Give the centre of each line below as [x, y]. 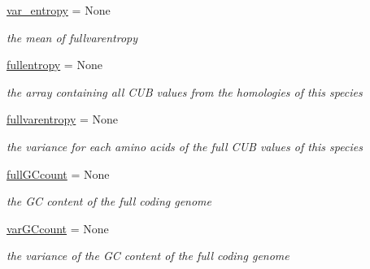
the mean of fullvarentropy [72, 37]
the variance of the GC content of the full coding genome [148, 256]
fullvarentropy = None [62, 119]
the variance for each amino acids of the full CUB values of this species [185, 146]
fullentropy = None [54, 65]
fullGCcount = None [58, 174]
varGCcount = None [58, 228]
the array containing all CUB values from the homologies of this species [185, 91]
